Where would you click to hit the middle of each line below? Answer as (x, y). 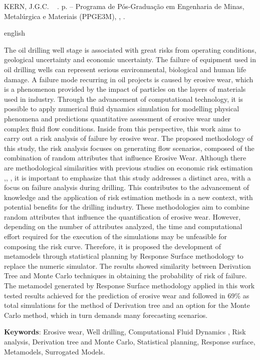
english (15, 33)
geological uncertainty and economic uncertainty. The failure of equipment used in (130, 59)
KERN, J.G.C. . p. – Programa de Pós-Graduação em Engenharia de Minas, (124, 6)
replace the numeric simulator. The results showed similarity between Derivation (127, 265)
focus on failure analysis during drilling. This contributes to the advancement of (127, 187)
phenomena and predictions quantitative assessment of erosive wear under (117, 118)
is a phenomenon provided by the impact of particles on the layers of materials (125, 89)
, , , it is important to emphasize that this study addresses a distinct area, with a (127, 177)
